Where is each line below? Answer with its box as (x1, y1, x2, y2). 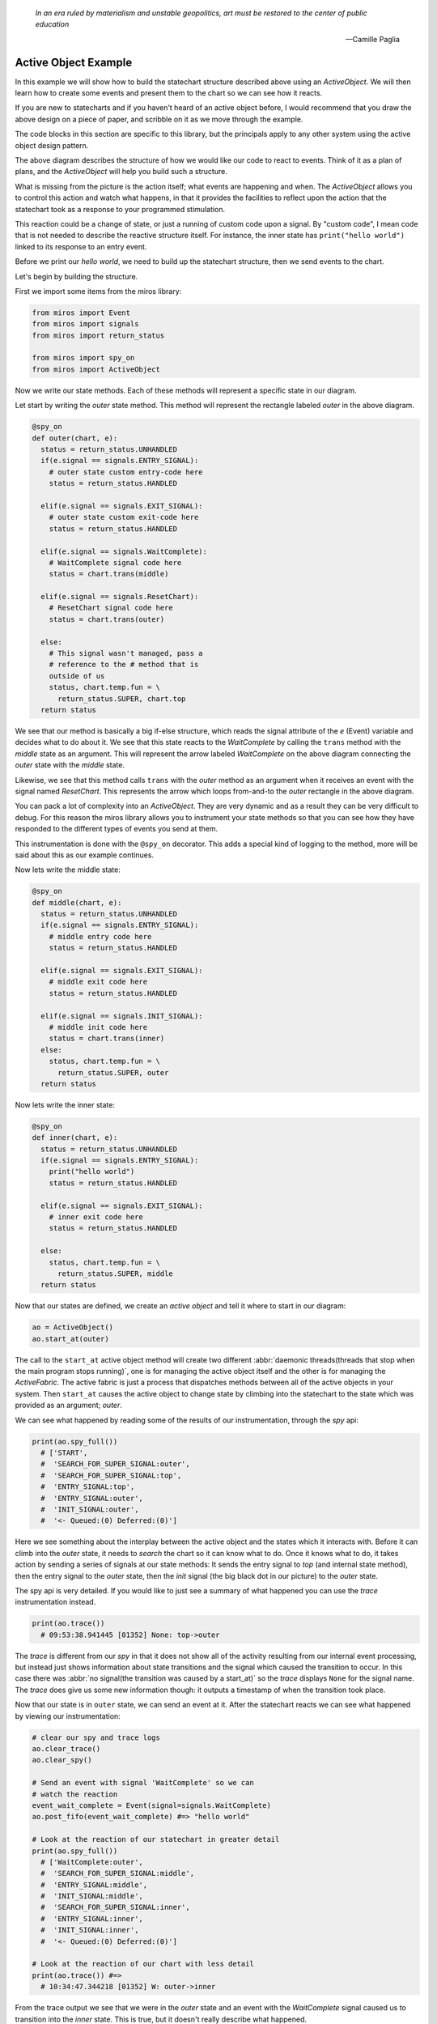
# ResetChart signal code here (49, 603, 173, 613)
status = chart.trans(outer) (49, 614, 165, 623)
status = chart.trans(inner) (49, 1034, 165, 1044)
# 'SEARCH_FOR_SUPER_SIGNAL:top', (40, 1470, 182, 1480)
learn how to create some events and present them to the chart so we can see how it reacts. (15, 88, 323, 98)
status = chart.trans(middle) (49, 569, 169, 579)
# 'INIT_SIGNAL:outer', (40, 1504, 139, 1514)
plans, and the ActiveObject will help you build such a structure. (15, 167, 228, 176)
